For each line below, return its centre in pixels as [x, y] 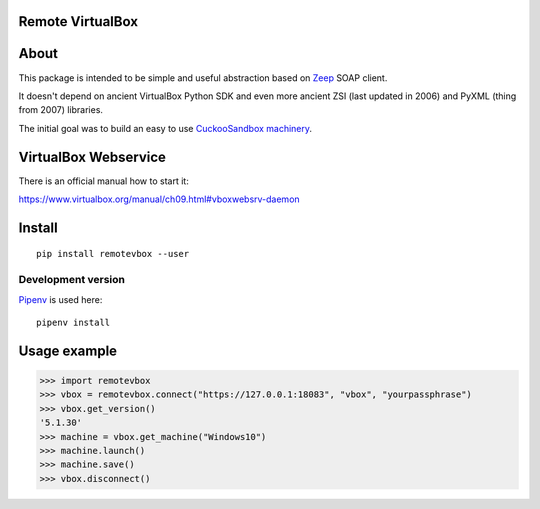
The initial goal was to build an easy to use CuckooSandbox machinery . [165, 128]
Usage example [68, 350]
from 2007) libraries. [61, 110]
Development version [71, 280]
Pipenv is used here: [60, 299]
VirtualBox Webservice [92, 156]
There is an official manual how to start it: [103, 181]
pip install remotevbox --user [113, 254]
